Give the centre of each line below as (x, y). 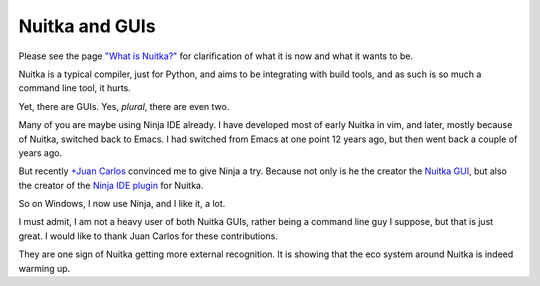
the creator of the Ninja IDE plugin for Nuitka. (111, 185)
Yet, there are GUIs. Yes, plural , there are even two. (124, 106)
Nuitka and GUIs (87, 26)
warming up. (44, 268)
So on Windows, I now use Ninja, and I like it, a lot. (122, 204)
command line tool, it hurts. (75, 88)
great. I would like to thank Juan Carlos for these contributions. (148, 236)
